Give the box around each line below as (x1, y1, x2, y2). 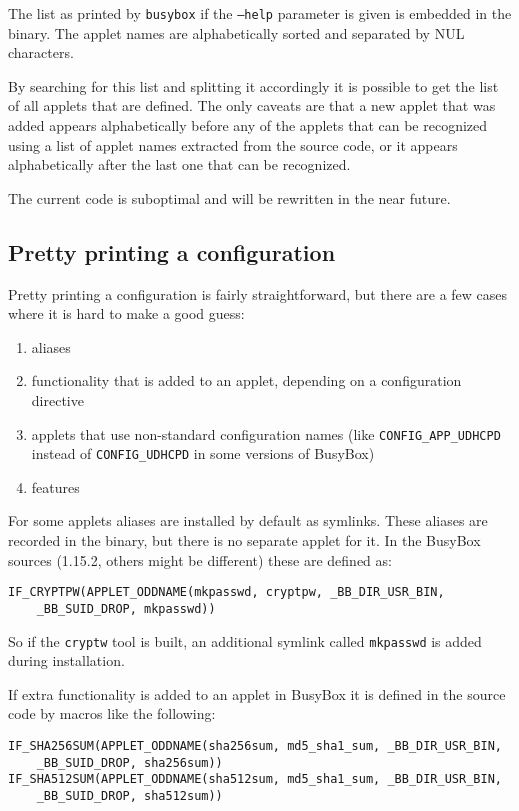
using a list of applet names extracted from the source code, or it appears (8, 134, 458, 155)
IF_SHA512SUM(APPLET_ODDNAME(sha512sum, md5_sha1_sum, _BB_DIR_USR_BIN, (8, 772, 502, 787)
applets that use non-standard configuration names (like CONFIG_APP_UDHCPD (31, 423, 501, 444)
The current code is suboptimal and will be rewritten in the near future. (8, 187, 451, 208)
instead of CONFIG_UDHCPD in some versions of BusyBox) (31, 443, 375, 464)
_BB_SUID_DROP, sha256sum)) (36, 755, 223, 770)
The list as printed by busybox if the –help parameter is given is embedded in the (8, 3, 512, 23)
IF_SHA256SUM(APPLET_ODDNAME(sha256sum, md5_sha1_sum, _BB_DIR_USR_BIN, (8, 739, 502, 754)
